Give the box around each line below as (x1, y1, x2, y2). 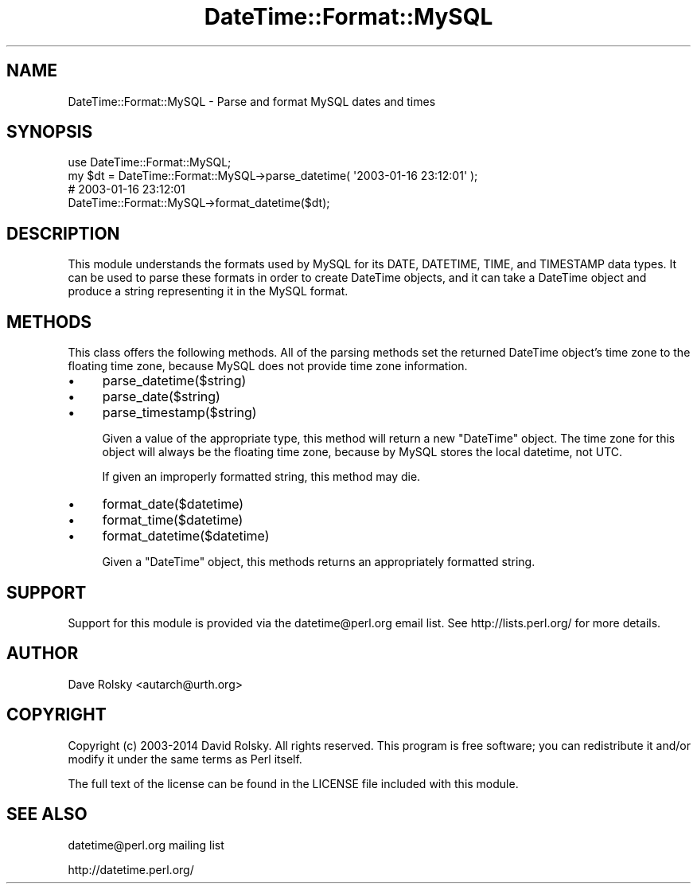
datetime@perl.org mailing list (68, 837, 224, 852)
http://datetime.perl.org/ (68, 862, 194, 876)
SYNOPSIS (6, 122, 93, 142)
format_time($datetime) (102, 512, 243, 529)
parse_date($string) (102, 388, 220, 405)
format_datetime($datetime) (102, 528, 270, 545)
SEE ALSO (6, 804, 88, 825)
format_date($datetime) (102, 496, 244, 513)
